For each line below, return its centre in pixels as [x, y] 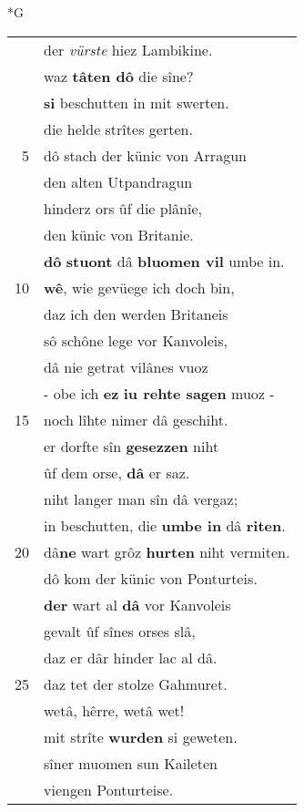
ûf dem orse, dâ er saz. [117, 472]
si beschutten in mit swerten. [137, 102]
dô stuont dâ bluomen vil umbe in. [164, 261]
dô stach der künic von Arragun [145, 155]
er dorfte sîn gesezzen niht [132, 446]
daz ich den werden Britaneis [136, 313]
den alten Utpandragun [118, 181]
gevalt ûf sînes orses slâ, [120, 631]
